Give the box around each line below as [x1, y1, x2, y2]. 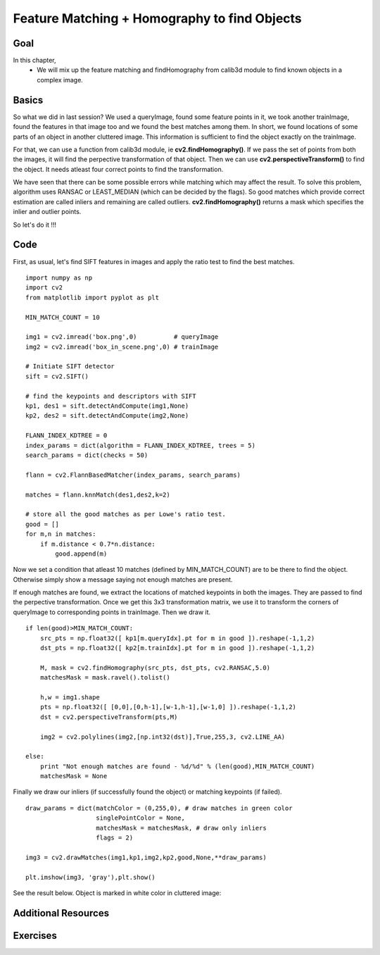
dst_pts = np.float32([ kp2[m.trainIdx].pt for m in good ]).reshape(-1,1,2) [39, 644, 315, 652]
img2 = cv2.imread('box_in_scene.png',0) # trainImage [25, 342, 219, 351]
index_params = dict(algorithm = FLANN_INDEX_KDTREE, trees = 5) [25, 441, 256, 449]
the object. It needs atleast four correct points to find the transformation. [13, 165, 224, 173]
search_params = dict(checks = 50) [25, 451, 148, 459]
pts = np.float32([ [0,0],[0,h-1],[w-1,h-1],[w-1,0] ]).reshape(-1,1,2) [39, 703, 297, 711]
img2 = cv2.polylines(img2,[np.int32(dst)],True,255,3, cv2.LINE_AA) [39, 732, 286, 741]
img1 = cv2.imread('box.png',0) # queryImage [25, 333, 219, 341]
